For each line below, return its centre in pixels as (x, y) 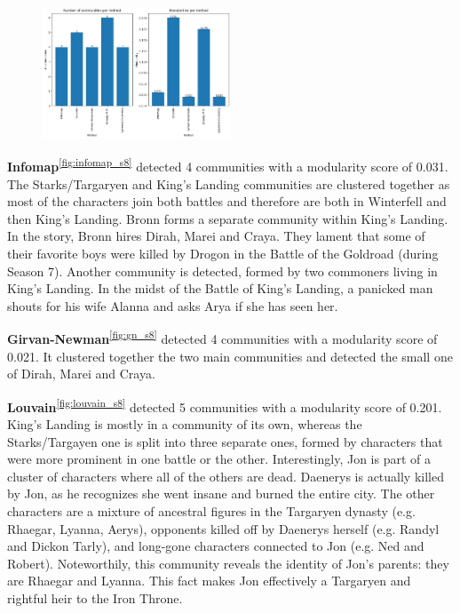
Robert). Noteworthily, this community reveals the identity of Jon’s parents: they (228, 563)
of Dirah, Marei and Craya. (81, 374)
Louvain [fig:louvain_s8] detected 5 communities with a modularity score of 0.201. (225, 405)
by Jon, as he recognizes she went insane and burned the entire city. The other (221, 494)
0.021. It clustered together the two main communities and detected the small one (230, 356)
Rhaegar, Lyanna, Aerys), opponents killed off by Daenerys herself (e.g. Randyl (223, 528)
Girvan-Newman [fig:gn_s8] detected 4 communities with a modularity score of (222, 337)
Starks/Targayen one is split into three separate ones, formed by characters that (225, 441)
